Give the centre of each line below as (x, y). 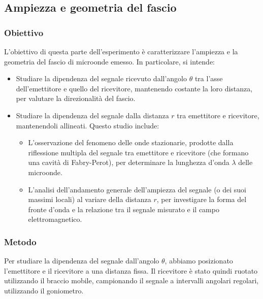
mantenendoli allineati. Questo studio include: (88, 125)
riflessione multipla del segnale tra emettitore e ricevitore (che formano (138, 152)
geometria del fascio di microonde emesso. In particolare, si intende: (109, 61)
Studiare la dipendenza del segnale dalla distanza (92, 115)
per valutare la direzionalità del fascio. (76, 98)
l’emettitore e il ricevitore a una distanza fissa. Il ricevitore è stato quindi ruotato (131, 270)
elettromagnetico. (55, 219)
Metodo (20, 241)
